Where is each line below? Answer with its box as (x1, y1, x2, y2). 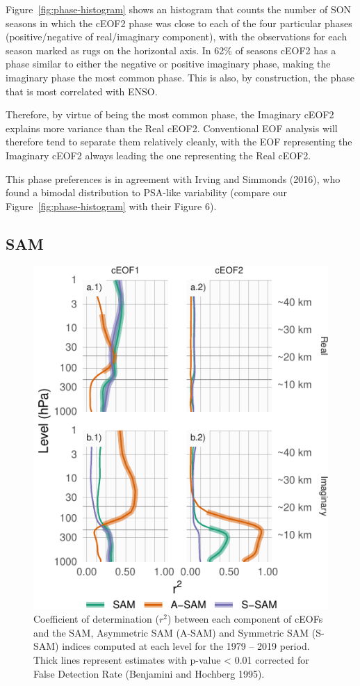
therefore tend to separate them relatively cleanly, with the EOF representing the (6, 134, 352, 149)
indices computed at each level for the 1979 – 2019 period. (62, 639, 310, 653)
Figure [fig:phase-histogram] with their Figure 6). (6, 198, 217, 213)
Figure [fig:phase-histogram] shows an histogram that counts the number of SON (6, 2, 352, 16)
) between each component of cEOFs (167, 612, 323, 626)
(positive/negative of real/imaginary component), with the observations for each (6, 29, 347, 44)
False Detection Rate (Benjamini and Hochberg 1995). (33, 666, 265, 680)
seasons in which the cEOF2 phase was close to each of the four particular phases (6, 15, 352, 30)
